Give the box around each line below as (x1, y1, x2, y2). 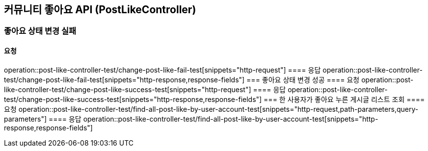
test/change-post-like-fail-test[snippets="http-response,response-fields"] (4, 75, 245, 84)
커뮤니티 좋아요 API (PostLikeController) (4, 3, 196, 16)
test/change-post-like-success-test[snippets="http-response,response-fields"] (4, 95, 262, 103)
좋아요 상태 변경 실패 (4, 26, 77, 36)
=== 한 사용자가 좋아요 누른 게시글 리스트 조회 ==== (264, 95, 425, 103)
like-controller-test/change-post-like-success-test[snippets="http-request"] (4, 85, 251, 94)
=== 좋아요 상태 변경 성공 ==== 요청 (246, 75, 360, 84)
